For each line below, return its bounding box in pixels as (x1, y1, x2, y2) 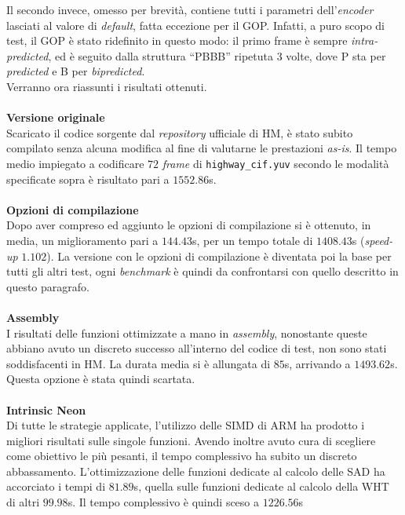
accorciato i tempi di (6, 478, 106, 495)
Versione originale (6, 109, 105, 126)
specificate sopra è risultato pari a (6, 170, 170, 187)
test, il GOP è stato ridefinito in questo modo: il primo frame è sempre (6, 32, 348, 49)
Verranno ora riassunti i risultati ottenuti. (6, 78, 207, 94)
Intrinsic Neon (6, 401, 86, 418)
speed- (364, 232, 393, 248)
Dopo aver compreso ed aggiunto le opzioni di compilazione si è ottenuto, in (6, 217, 371, 233)
